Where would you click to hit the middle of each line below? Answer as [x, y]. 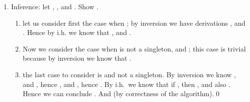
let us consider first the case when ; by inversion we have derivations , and [134, 23]
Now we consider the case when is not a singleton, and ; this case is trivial [134, 48]
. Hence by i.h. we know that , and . [77, 32]
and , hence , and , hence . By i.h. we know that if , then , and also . [126, 84]
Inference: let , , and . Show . [55, 6]
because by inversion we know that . [77, 58]
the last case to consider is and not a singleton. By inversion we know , [129, 74]
